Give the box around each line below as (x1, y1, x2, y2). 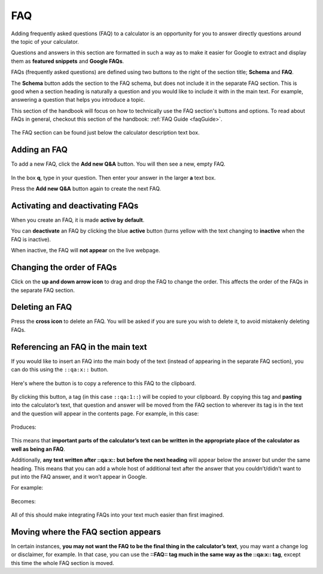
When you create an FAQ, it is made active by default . (11, 216, 145, 224)
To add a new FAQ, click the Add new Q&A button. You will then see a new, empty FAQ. (11, 160, 226, 167)
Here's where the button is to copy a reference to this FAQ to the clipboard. (11, 380, 196, 387)
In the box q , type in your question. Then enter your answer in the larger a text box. (11, 174, 216, 181)
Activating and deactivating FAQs (11, 200, 139, 210)
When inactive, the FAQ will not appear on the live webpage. (11, 247, 161, 254)
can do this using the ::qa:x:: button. (11, 366, 109, 373)
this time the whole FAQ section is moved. (11, 559, 114, 566)
